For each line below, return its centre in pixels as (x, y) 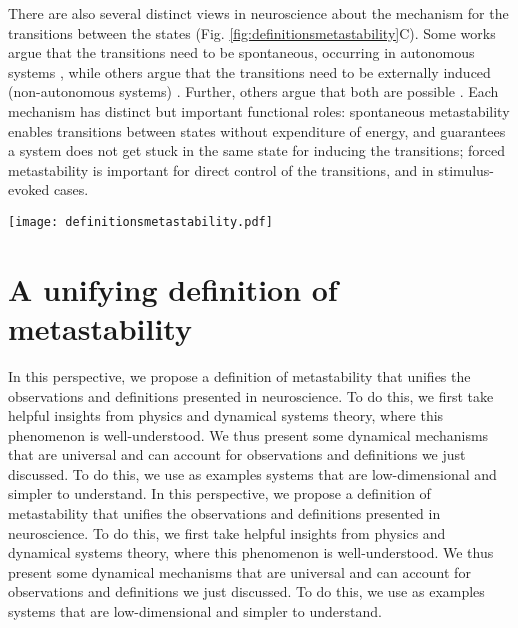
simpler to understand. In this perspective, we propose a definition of (219, 493)
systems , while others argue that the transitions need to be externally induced (249, 71)
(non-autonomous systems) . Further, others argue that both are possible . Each (253, 91)
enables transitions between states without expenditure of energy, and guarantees (257, 130)
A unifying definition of (173, 288)
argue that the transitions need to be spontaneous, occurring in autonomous (241, 52)
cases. (71, 189)
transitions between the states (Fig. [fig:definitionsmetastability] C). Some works (252, 32)
